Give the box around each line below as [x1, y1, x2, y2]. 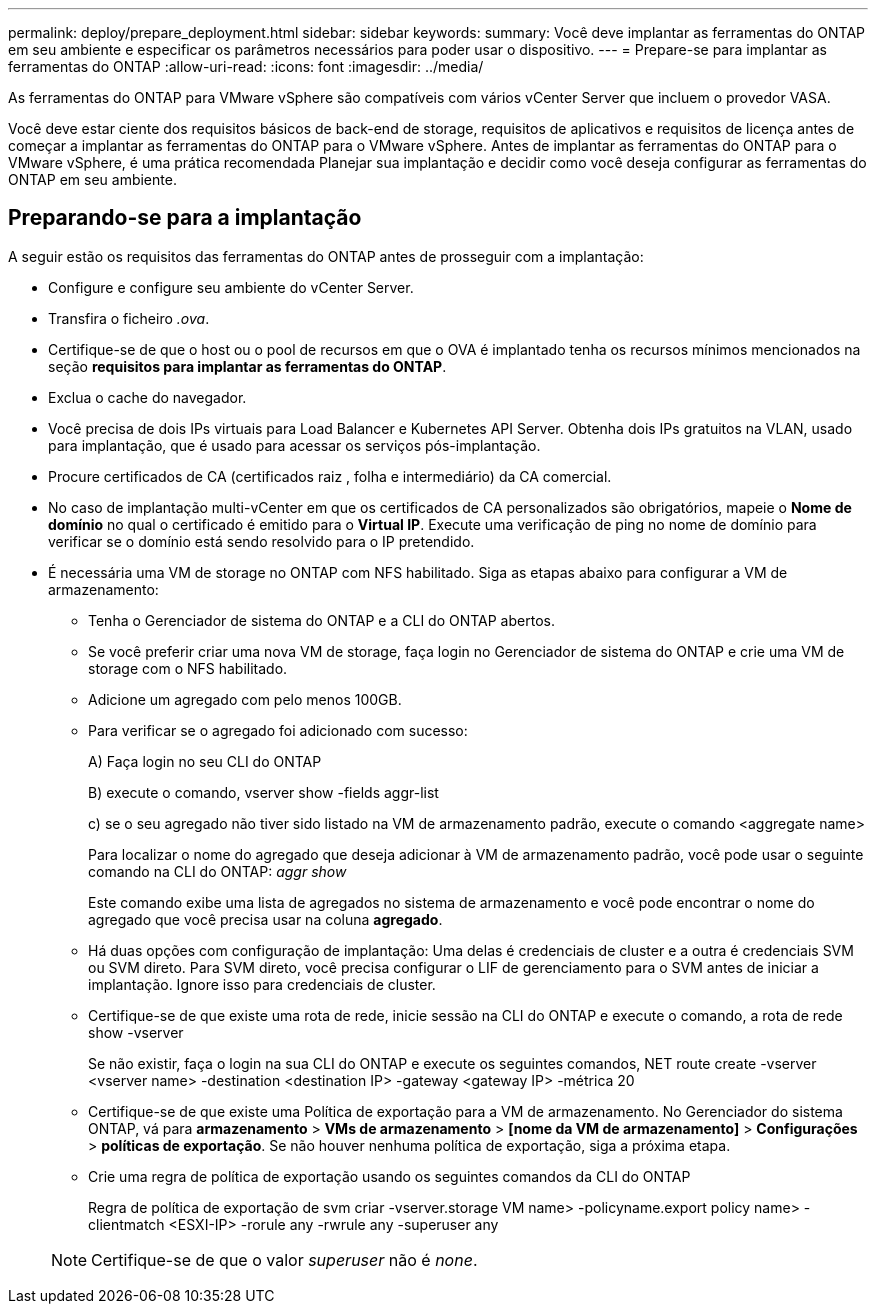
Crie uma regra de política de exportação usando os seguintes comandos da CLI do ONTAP [88, 1167, 691, 1185]
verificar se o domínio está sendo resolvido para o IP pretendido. [48, 532, 475, 550]
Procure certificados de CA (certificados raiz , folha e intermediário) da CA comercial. [48, 467, 612, 485]
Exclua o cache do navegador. [48, 388, 247, 406]
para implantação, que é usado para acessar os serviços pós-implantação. [48, 436, 541, 454]
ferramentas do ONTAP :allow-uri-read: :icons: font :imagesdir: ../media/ [8, 58, 484, 75]
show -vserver [88, 1023, 184, 1041]
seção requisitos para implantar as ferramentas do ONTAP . [48, 357, 447, 375]
